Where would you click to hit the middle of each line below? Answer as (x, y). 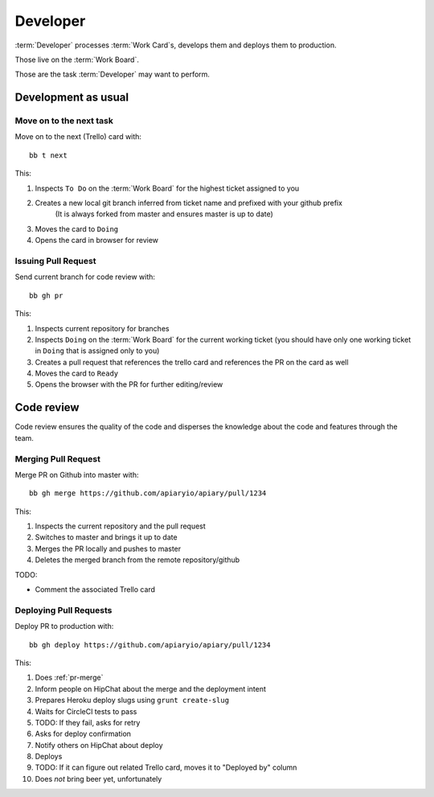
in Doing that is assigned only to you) (97, 351)
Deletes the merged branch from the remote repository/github (137, 560)
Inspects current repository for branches (102, 328)
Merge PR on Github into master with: (77, 475)
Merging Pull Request (57, 458)
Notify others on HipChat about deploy (99, 745)
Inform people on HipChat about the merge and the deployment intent (151, 688)
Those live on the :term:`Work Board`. (77, 60)
